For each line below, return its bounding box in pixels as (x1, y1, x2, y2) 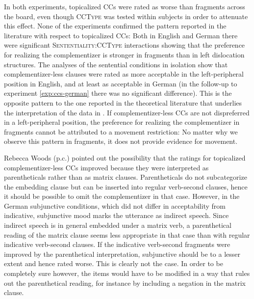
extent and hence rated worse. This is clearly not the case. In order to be (4, 258, 223, 269)
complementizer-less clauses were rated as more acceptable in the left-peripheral (4, 69, 244, 79)
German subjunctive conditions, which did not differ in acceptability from (4, 200, 226, 211)
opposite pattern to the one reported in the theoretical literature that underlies (4, 97, 242, 108)
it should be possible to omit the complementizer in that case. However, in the (4, 191, 240, 201)
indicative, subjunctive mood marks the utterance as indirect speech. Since (4, 210, 229, 220)
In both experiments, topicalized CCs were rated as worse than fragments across (4, 1, 245, 11)
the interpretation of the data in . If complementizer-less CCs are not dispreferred (4, 107, 250, 117)
